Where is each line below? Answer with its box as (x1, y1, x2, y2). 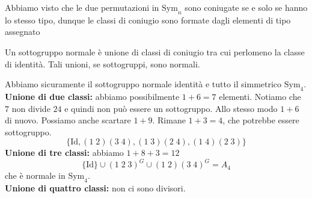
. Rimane (152, 114, 186, 126)
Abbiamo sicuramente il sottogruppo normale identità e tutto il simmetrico (5, 78, 282, 90)
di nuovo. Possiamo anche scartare (5, 114, 131, 126)
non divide (11, 102, 50, 114)
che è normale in (5, 169, 66, 182)
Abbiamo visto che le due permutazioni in (5, 1, 159, 13)
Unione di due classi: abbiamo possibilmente (5, 90, 180, 102)
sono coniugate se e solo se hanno (185, 1, 308, 13)
